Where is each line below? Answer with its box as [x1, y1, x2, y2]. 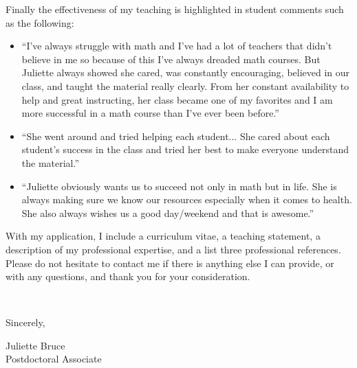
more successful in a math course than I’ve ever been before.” [21, 106, 279, 120]
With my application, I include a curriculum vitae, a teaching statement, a [6, 229, 321, 243]
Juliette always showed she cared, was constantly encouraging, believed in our [21, 65, 350, 80]
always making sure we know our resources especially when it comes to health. [21, 192, 352, 207]
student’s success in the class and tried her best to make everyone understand [21, 142, 349, 157]
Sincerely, [6, 315, 45, 330]
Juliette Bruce [6, 338, 65, 352]
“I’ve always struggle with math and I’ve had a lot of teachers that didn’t [21, 38, 332, 53]
